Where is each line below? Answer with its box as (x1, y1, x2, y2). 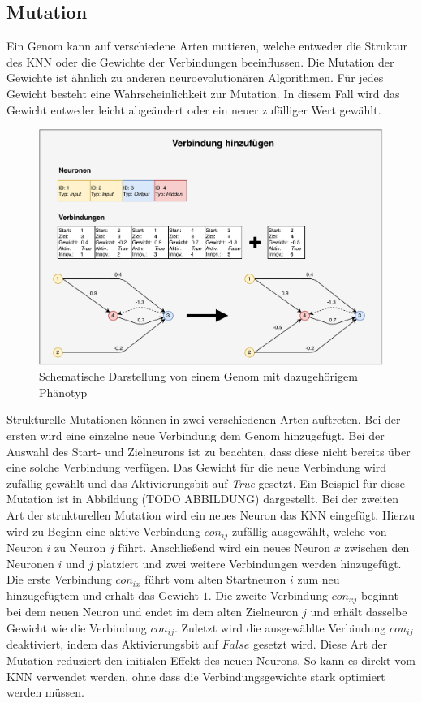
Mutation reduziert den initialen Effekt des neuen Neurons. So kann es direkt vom (6, 651, 416, 668)
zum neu (297, 571, 340, 588)
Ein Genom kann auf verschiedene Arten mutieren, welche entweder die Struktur (6, 37, 408, 54)
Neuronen (6, 554, 54, 571)
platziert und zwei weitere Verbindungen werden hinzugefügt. (97, 554, 402, 571)
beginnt (361, 586, 398, 603)
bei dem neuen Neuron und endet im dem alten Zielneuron (6, 603, 299, 620)
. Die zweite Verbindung (208, 586, 328, 603)
